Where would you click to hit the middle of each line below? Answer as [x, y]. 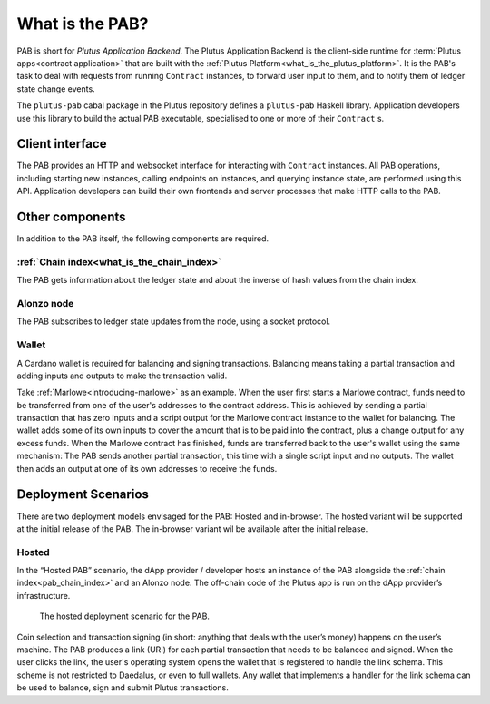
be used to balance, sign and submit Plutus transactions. [122, 688]
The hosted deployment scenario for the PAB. [125, 616]
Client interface [62, 144]
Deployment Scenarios [83, 494]
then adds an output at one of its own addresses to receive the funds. [147, 468]
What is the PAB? [83, 24]
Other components [71, 217]
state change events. [56, 88]
